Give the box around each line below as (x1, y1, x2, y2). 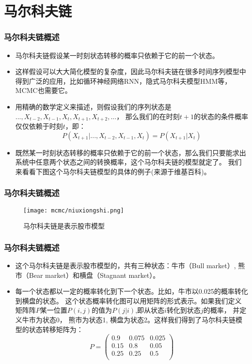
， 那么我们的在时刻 (116, 111, 180, 121)
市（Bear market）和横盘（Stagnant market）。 (15, 270, 160, 280)
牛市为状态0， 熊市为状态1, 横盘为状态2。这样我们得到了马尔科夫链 (22, 315, 236, 325)
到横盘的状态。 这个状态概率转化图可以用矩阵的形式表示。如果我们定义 (15, 295, 242, 305)
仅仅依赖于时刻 (15, 121, 63, 131)
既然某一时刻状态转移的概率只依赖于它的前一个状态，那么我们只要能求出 (15, 147, 246, 157)
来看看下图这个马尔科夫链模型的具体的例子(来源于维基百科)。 (15, 166, 211, 176)
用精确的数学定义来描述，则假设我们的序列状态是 (15, 101, 172, 111)
